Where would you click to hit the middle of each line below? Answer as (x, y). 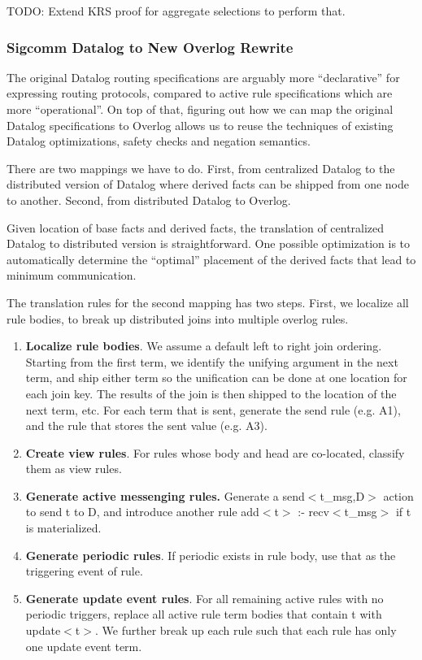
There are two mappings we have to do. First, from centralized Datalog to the (201, 168)
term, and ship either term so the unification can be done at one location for (216, 378)
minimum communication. (72, 275)
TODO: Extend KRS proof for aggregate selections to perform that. (176, 11)
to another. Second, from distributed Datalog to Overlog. (149, 200)
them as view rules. (74, 469)
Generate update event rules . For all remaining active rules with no (204, 598)
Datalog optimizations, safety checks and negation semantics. (159, 141)
